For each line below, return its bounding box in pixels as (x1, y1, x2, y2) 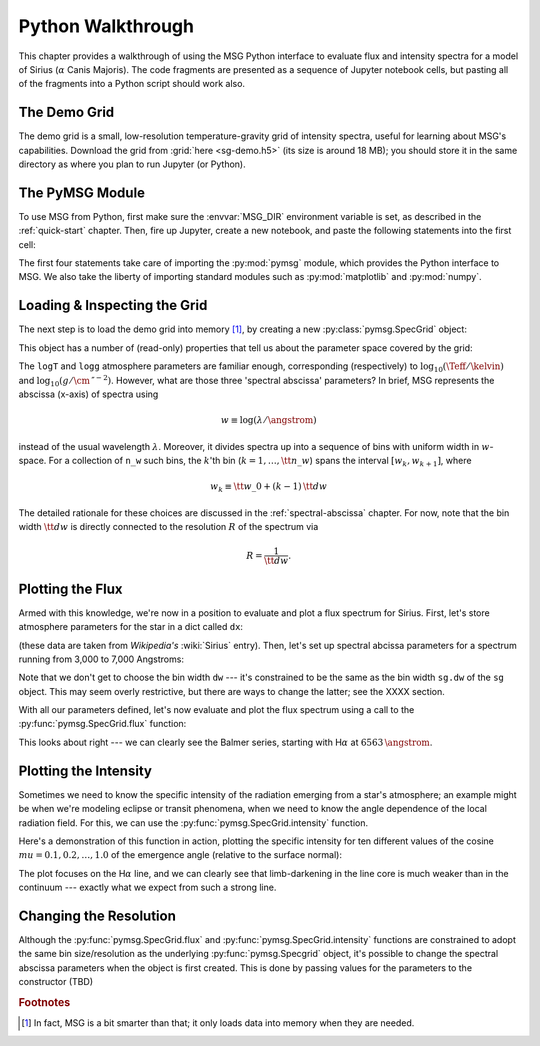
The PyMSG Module (18, 184, 145, 201)
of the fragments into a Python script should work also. (18, 78, 245, 90)
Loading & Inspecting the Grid (18, 297, 208, 314)
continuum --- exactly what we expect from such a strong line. (18, 881, 277, 894)
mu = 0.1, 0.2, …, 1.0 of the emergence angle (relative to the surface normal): (18, 849, 342, 861)
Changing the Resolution (18, 907, 177, 924)
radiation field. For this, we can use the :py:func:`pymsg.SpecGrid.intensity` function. (18, 816, 369, 829)
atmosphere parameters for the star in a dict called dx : (18, 621, 244, 633)
